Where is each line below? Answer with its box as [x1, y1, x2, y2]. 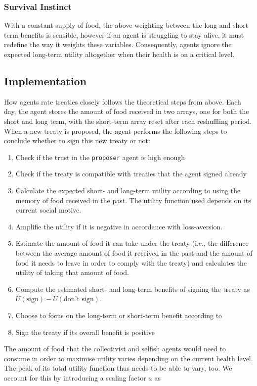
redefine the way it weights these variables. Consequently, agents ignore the [4, 39, 232, 50]
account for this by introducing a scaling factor [4, 372, 146, 383]
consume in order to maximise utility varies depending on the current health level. [4, 353, 253, 363]
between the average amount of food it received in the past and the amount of [15, 247, 253, 258]
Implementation [4, 73, 87, 88]
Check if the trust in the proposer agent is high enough [15, 152, 185, 162]
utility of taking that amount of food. [15, 267, 129, 277]
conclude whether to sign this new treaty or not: [4, 135, 150, 146]
